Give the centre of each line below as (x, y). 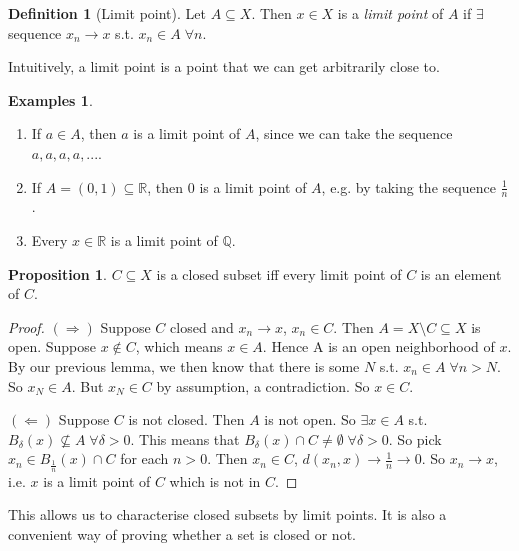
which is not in (215, 480)
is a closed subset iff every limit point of (279, 273)
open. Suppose (52, 346)
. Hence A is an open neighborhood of (378, 346)
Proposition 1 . (57, 273)
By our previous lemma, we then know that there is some (184, 365)
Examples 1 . (50, 99)
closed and (202, 326)
